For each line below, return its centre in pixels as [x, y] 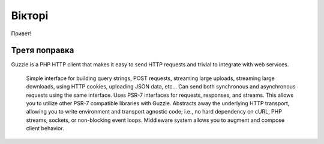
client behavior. [45, 128]
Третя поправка [43, 50]
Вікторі [30, 16]
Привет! [21, 33]
